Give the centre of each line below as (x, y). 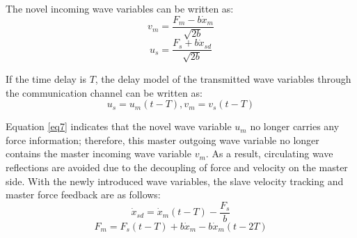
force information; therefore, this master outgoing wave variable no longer (162, 140)
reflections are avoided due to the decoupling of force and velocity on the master (177, 167)
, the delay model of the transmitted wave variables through (223, 78)
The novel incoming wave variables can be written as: (120, 8)
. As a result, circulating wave (269, 153)
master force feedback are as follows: (83, 195)
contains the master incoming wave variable (98, 153)
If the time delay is (46, 78)
